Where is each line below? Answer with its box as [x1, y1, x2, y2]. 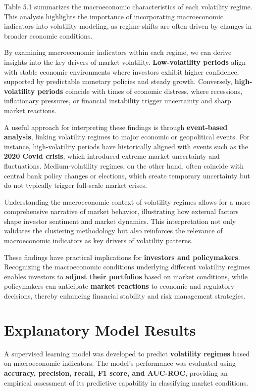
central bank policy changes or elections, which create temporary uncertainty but [4, 170, 250, 180]
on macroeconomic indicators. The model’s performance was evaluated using [4, 358, 236, 368]
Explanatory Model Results [4, 319, 196, 340]
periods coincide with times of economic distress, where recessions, [37, 86, 243, 96]
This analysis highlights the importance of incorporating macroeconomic [4, 11, 224, 21]
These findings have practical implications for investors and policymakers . [4, 252, 240, 262]
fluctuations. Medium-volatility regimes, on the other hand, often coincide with [4, 160, 244, 171]
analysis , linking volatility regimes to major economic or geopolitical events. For [4, 131, 250, 142]
